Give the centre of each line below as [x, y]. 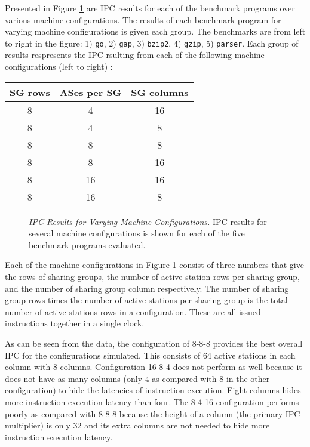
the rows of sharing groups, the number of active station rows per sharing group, [152, 276]
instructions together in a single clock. [75, 323]
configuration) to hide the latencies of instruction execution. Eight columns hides [153, 390]
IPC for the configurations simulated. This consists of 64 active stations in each [150, 355]
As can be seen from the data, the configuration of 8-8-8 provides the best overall [154, 343]
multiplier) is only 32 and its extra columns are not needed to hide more [137, 425]
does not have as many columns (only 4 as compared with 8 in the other [137, 378]
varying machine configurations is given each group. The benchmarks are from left [155, 31]
